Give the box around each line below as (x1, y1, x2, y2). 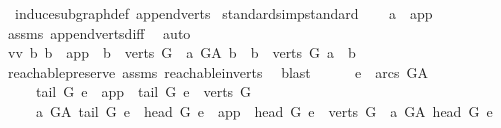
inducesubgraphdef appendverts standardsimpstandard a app (14, 3, 433, 23)
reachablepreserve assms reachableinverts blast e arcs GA (7, 61, 429, 82)
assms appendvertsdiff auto (7, 22, 191, 43)
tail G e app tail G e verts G (35, 81, 252, 102)
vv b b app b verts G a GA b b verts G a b (7, 42, 356, 63)
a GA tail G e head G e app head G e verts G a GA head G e (35, 100, 493, 121)
